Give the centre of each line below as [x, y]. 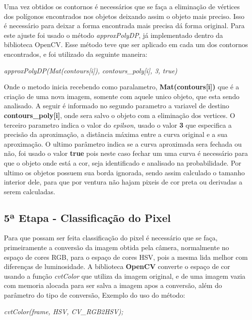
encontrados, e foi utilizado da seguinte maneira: [76, 54]
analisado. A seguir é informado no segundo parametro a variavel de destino [117, 106]
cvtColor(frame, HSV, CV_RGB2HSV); [64, 311]
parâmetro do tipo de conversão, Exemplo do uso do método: [94, 295]
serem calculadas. [30, 191]
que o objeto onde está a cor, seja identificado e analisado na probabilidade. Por [123, 162]
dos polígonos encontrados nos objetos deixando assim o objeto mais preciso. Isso [124, 16]
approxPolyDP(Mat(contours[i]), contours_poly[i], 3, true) [91, 70]
